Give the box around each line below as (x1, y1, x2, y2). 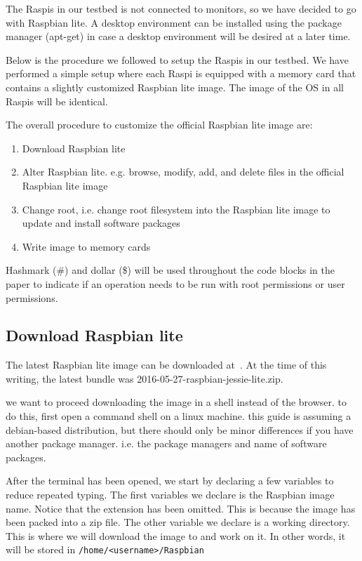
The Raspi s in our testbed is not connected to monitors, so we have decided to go (6, 1, 356, 15)
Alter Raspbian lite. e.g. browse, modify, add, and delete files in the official (22, 164, 344, 179)
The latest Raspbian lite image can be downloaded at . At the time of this (6, 357, 327, 372)
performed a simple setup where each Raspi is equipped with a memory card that (6, 66, 356, 81)
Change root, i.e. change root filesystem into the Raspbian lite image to (22, 202, 330, 216)
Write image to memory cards (22, 239, 151, 253)
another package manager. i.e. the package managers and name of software (6, 436, 327, 451)
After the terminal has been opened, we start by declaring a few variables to (6, 473, 334, 488)
